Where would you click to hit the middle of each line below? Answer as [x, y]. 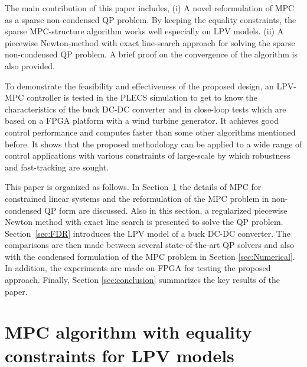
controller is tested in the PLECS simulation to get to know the [142, 97]
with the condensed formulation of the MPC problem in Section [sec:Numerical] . [150, 256]
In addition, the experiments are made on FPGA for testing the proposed [138, 268]
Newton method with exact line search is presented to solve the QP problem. [144, 222]
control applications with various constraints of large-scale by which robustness [148, 155]
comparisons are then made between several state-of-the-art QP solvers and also [150, 245]
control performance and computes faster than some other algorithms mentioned [150, 132]
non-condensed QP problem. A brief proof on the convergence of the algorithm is [151, 54]
